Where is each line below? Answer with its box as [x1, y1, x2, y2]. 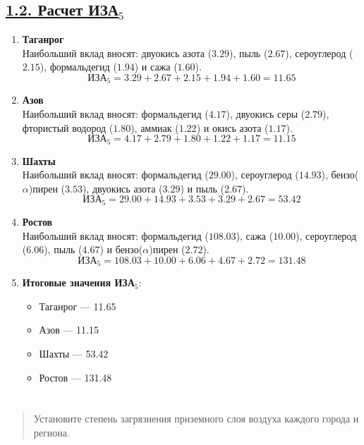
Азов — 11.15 [39, 322, 99, 337]
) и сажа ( [134, 59, 178, 74]
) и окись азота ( [196, 120, 269, 135]
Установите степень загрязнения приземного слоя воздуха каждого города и [33, 411, 359, 426]
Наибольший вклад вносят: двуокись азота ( [22, 45, 212, 60]
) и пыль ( [180, 181, 225, 195]
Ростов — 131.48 [39, 370, 112, 384]
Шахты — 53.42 [39, 346, 109, 360]
